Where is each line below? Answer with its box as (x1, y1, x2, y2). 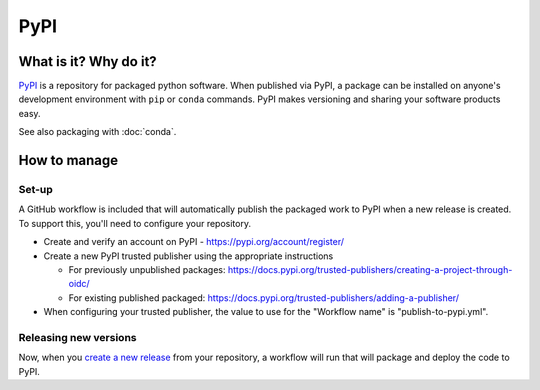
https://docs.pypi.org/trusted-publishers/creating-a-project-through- (227, 263, 513, 275)
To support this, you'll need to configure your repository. (18, 217, 252, 229)
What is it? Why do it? (18, 53, 157, 70)
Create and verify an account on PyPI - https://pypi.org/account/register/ (43, 236, 345, 248)
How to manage (18, 152, 119, 169)
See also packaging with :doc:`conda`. (18, 126, 177, 138)
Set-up (18, 183, 54, 197)
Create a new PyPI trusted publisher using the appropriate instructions (43, 250, 334, 262)
